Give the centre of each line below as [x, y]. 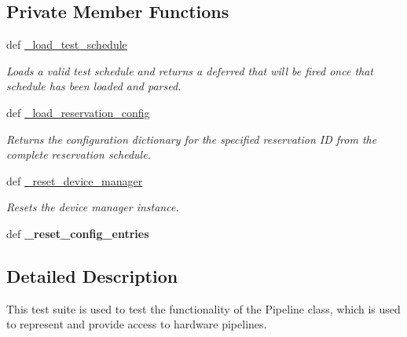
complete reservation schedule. [79, 154]
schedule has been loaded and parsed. [94, 86]
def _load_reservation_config [78, 112]
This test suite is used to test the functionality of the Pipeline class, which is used [203, 308]
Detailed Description [92, 275]
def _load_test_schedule [67, 44]
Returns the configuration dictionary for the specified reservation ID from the [192, 139]
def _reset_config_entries [78, 233]
